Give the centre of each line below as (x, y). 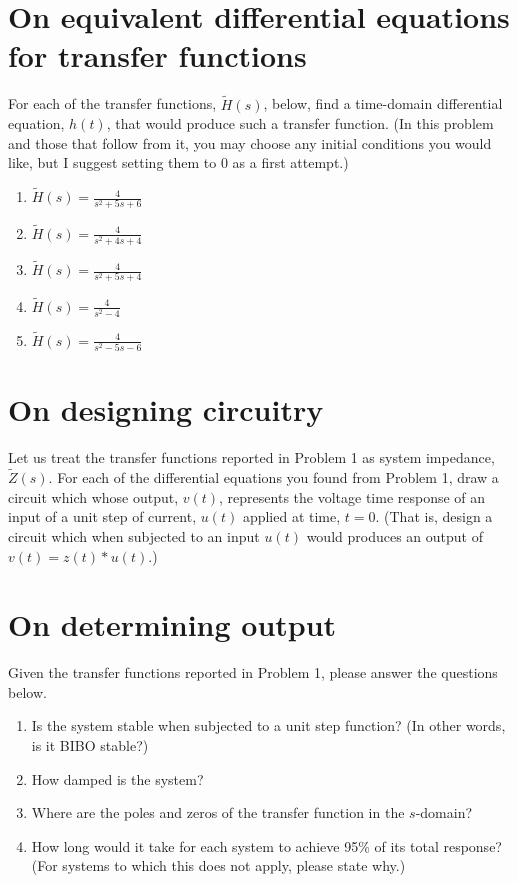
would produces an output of (394, 535)
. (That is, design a (434, 516)
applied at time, (291, 516)
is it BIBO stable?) (90, 745)
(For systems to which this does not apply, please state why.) (218, 865)
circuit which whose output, (93, 496)
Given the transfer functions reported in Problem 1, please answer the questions (253, 672)
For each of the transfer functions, (112, 103)
